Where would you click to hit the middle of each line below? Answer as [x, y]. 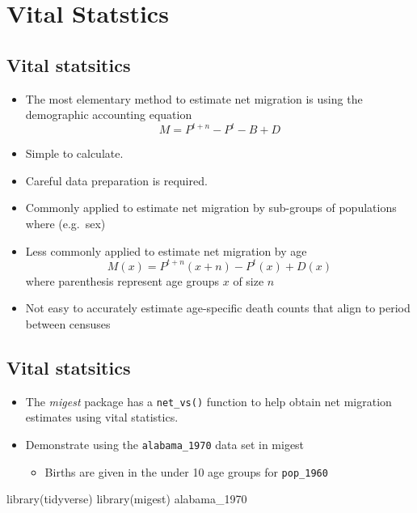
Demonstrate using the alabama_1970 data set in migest [165, 444]
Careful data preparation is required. [116, 180]
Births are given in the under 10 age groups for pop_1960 [186, 471]
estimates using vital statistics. [102, 417]
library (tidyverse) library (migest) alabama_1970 [127, 499]
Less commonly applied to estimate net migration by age [166, 250]
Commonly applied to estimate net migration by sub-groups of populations [211, 208]
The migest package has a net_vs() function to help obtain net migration [208, 401]
